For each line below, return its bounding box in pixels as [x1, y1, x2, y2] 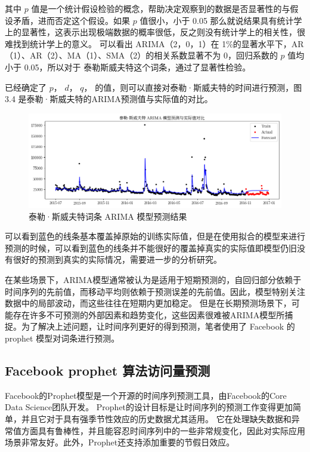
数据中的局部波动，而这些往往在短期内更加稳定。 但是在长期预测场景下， [5, 297, 292, 309]
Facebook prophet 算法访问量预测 [5, 361, 210, 380]
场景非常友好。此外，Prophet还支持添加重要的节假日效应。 [5, 436, 235, 448]
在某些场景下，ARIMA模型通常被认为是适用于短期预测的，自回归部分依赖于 [5, 273, 302, 286]
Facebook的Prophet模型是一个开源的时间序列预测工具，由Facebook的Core [5, 389, 287, 401]
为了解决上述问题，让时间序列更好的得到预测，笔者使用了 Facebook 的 [21, 320, 295, 333]
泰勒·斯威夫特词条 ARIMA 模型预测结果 [29, 210, 187, 222]
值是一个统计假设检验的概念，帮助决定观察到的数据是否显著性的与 [31, 2, 290, 14]
